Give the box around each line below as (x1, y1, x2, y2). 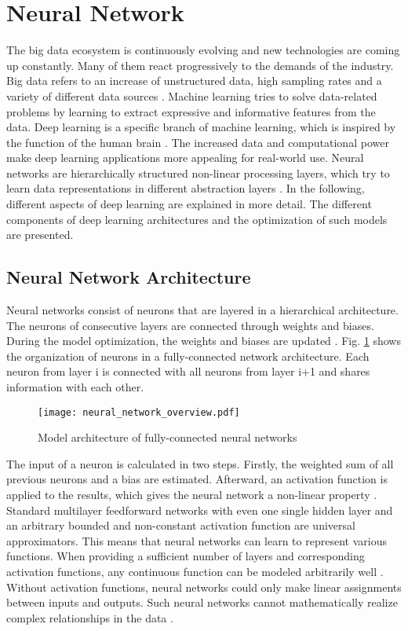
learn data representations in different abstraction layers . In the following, (6, 180, 365, 196)
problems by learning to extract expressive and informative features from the (6, 103, 376, 119)
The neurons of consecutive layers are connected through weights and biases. (6, 317, 374, 333)
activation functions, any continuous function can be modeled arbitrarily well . (6, 563, 384, 580)
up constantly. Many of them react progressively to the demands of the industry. (6, 57, 394, 73)
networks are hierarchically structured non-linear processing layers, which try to (6, 164, 390, 181)
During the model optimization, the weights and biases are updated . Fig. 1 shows (6, 332, 401, 349)
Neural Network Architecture (6, 265, 251, 289)
